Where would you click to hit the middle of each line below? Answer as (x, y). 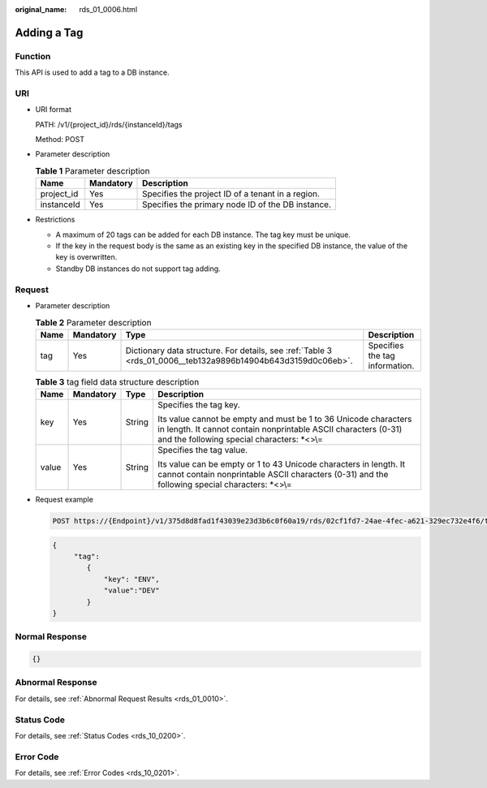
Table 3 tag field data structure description (117, 381)
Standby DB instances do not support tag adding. (138, 269)
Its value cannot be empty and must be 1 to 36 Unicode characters (285, 420)
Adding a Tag (49, 32)
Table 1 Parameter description (93, 171)
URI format (54, 110)
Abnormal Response (56, 683)
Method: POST (60, 140)
